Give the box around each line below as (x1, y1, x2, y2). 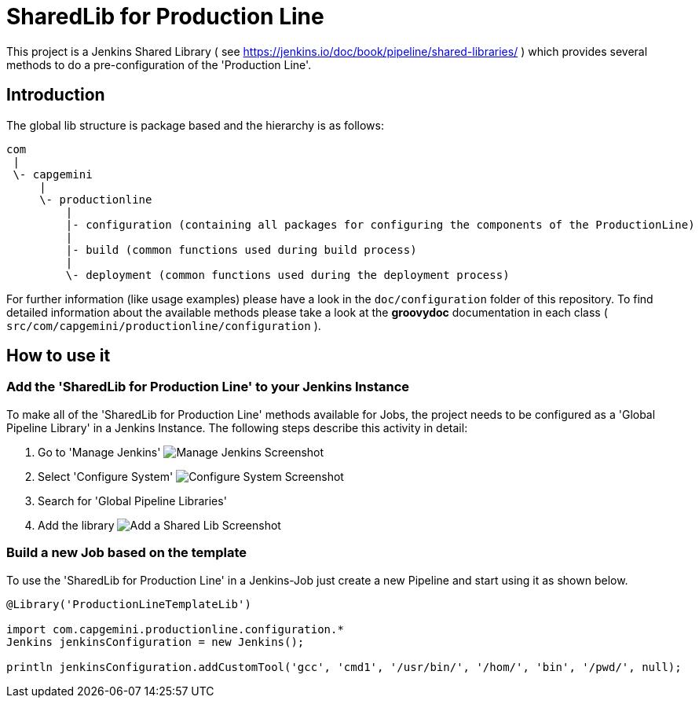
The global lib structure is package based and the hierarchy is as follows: (6, 118, 384, 132)
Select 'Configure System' (38, 469, 174, 483)
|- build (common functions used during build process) (65, 243, 417, 256)
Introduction (6, 85, 105, 105)
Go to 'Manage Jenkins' (38, 445, 161, 459)
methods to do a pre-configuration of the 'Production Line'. (6, 57, 312, 71)
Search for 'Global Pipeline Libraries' (38, 493, 227, 508)
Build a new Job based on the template (6, 544, 247, 561)
